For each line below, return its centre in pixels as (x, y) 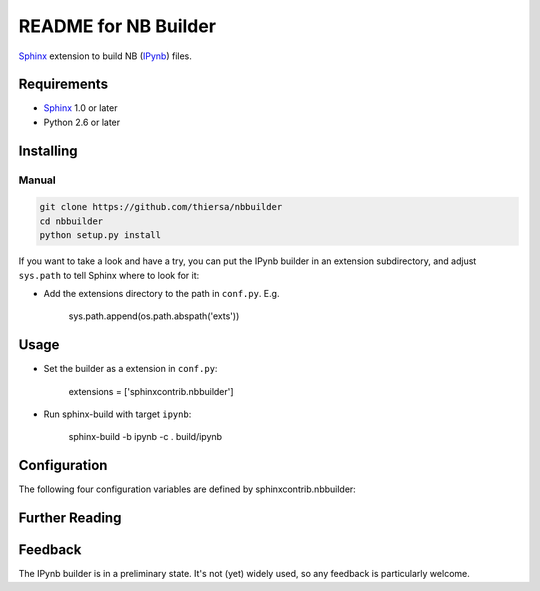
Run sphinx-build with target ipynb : (117, 414)
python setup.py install (100, 235)
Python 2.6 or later (82, 122)
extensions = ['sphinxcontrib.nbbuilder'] (151, 391)
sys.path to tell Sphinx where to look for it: (109, 275)
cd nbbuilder (71, 221)
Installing (48, 150)
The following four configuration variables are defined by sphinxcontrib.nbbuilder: (187, 489)
